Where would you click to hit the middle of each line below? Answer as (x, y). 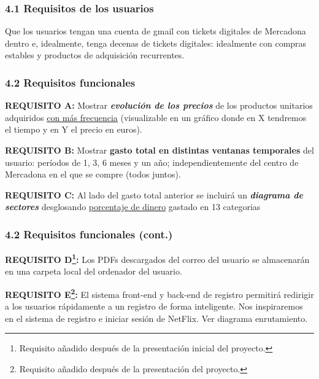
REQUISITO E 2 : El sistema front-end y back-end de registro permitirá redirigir (159, 293)
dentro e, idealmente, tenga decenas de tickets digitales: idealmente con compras (156, 43)
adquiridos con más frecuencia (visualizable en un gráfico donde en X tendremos (156, 117)
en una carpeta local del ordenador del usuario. (94, 271)
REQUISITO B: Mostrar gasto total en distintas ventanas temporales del (159, 150)
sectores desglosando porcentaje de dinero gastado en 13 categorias (133, 207)
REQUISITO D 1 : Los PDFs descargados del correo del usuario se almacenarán (157, 258)
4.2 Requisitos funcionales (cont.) (89, 234)
